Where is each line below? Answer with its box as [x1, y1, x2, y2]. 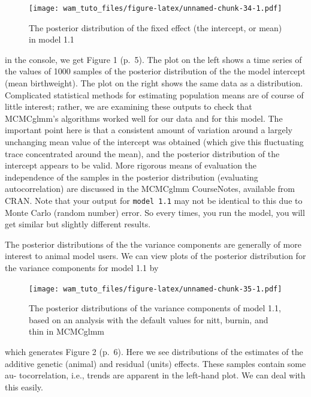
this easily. [5, 380, 43, 393]
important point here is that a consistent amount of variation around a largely [5, 124, 292, 136]
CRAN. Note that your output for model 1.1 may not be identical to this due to [5, 194, 303, 206]
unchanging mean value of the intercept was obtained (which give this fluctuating [5, 136, 304, 148]
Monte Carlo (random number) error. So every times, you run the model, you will [5, 206, 305, 218]
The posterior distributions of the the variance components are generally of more [5, 237, 301, 250]
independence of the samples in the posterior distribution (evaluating [5, 170, 258, 183]
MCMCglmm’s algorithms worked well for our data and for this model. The [5, 112, 283, 124]
